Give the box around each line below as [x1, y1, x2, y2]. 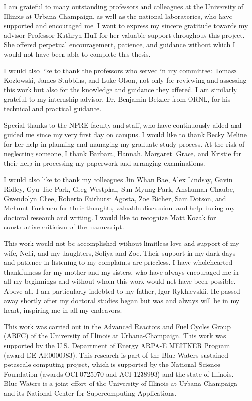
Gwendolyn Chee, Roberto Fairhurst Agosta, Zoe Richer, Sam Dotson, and [4, 193, 226, 203]
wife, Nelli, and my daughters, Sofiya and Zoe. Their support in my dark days [4, 247, 236, 258]
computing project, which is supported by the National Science [33, 359, 220, 369]
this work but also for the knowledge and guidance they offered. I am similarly [4, 84, 237, 94]
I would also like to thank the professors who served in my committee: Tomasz [4, 65, 237, 75]
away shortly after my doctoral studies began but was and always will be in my [4, 295, 240, 305]
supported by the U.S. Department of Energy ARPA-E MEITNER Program [4, 340, 230, 350]
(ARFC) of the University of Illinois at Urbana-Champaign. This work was [4, 331, 226, 341]
